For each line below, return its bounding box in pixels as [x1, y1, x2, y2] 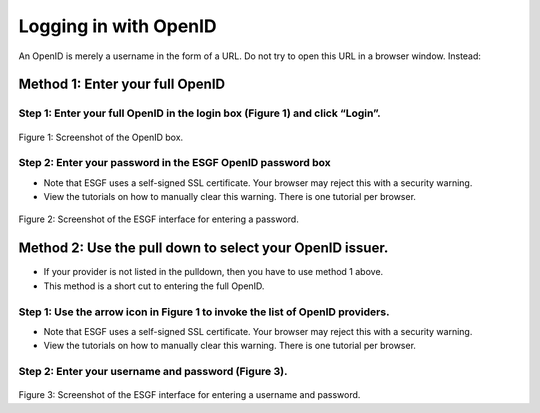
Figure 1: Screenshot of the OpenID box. [18, 131, 184, 143]
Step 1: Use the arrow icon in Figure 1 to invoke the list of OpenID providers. [18, 305, 390, 319]
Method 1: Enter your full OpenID [18, 76, 225, 93]
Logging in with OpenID [18, 15, 217, 37]
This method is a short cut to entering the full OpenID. [43, 280, 265, 292]
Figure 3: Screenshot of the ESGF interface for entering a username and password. [18, 389, 361, 401]
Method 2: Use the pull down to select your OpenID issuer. [18, 240, 389, 257]
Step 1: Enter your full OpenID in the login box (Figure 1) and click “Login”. [18, 106, 382, 120]
